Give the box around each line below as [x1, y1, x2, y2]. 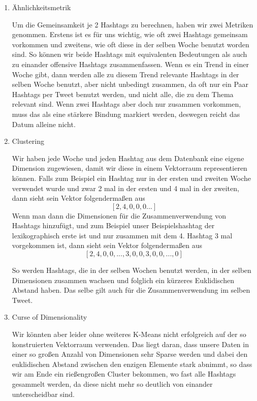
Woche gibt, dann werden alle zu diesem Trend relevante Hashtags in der [12, 69, 239, 79]
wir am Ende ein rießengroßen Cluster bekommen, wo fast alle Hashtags [12, 368, 236, 379]
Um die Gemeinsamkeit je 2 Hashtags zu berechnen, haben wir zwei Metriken [12, 19, 253, 29]
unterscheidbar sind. [12, 388, 75, 399]
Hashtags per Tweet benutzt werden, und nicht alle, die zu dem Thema [12, 88, 234, 99]
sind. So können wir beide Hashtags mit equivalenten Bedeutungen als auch [12, 49, 247, 59]
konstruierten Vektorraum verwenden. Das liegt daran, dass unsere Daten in [12, 338, 249, 349]
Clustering [12, 136, 44, 146]
